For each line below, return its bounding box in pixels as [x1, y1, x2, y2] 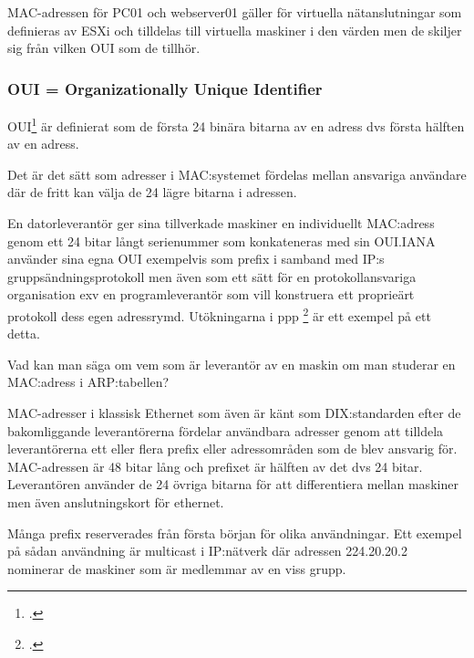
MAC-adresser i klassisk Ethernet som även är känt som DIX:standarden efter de [7, 403, 461, 423]
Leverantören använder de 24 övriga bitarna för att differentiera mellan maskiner [7, 475, 459, 494]
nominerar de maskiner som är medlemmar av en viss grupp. [7, 559, 346, 578]
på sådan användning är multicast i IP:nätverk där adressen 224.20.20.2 [7, 541, 407, 560]
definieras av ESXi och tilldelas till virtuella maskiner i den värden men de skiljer [7, 20, 462, 39]
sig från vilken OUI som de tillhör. [7, 38, 201, 57]
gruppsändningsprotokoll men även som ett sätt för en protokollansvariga [7, 266, 417, 286]
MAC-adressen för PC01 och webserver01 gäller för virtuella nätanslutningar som [7, 3, 462, 21]
